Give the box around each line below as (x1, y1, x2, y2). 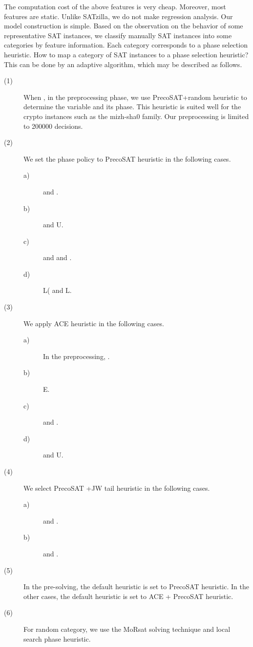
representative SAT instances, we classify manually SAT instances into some (4, 30, 232, 40)
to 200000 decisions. (23, 120, 83, 131)
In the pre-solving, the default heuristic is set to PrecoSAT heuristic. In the (23, 581, 249, 592)
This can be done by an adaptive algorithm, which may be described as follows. (4, 59, 242, 69)
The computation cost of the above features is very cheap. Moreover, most (4, 1, 226, 11)
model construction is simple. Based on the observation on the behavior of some (4, 21, 243, 31)
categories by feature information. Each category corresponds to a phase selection (4, 40, 248, 50)
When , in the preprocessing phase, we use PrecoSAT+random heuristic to (23, 92, 247, 102)
